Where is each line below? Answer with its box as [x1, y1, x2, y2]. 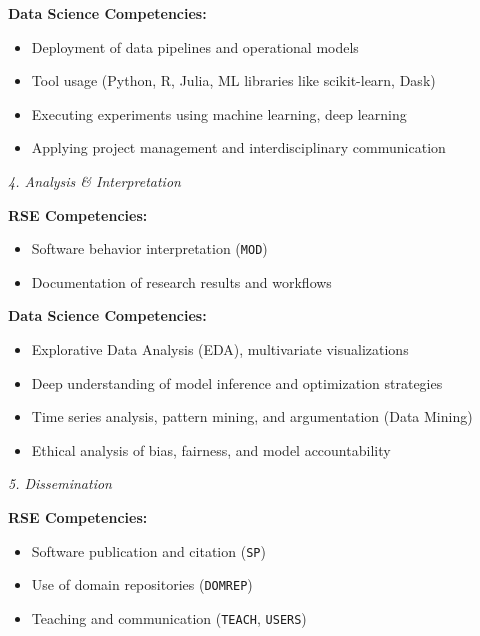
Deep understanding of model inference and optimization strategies [31, 372, 443, 393]
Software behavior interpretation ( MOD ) [31, 238, 268, 259]
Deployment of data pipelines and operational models [31, 36, 359, 57]
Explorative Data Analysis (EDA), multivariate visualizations [31, 339, 409, 359]
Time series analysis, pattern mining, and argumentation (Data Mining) [31, 406, 473, 427]
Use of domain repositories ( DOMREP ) [31, 574, 253, 595]
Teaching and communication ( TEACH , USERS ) [31, 607, 307, 628]
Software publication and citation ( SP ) [31, 540, 266, 561]
